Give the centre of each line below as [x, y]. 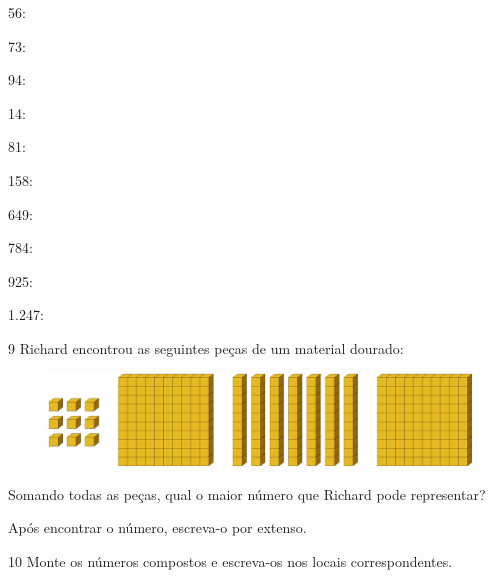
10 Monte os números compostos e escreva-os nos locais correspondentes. [230, 560]
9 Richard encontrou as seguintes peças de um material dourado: [206, 347]
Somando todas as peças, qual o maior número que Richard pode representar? [247, 493]
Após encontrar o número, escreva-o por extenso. [157, 527]
